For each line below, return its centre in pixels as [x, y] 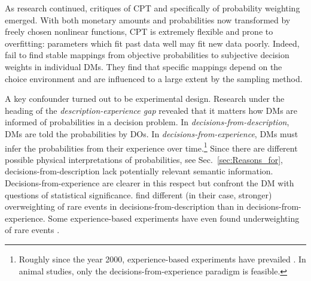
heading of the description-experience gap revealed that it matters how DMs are [151, 110]
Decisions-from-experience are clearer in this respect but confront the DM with [150, 182]
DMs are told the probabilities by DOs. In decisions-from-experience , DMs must [152, 133]
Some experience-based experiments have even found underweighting [174, 218]
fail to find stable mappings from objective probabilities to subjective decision [147, 55]
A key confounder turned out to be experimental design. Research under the [145, 99]
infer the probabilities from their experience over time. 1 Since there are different [151, 147]
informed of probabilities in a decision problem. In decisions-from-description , [147, 122]
